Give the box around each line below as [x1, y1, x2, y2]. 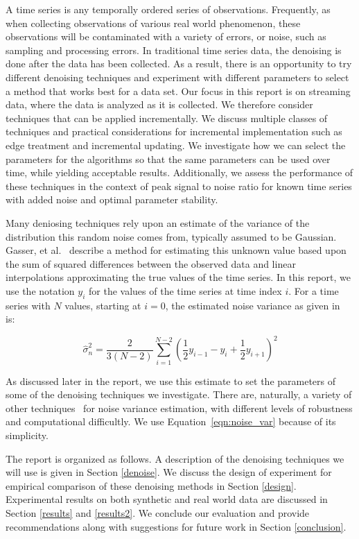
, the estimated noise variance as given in [165, 298, 340, 312]
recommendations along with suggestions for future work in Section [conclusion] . [6, 519, 347, 533]
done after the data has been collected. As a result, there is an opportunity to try [6, 56, 352, 71]
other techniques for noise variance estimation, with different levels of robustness [6, 400, 353, 415]
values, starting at [64, 298, 141, 312]
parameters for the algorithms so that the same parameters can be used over [6, 151, 331, 166]
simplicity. [6, 428, 49, 443]
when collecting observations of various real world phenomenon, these [6, 15, 301, 30]
